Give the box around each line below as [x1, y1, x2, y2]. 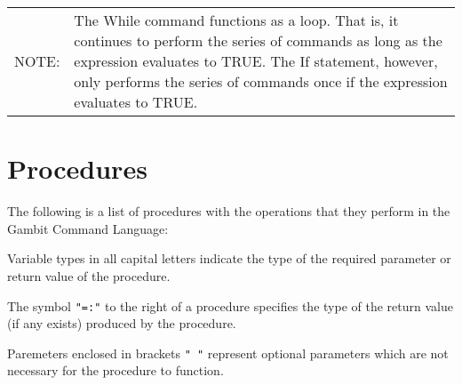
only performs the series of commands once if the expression [74, 71, 448, 92]
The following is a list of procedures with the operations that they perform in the [7, 202, 450, 221]
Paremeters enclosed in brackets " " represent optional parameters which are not [7, 343, 449, 362]
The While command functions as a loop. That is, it [74, 10, 399, 30]
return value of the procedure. [7, 266, 171, 285]
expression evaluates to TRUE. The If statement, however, [74, 51, 438, 71]
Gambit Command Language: [7, 219, 169, 237]
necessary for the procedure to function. [7, 361, 224, 380]
